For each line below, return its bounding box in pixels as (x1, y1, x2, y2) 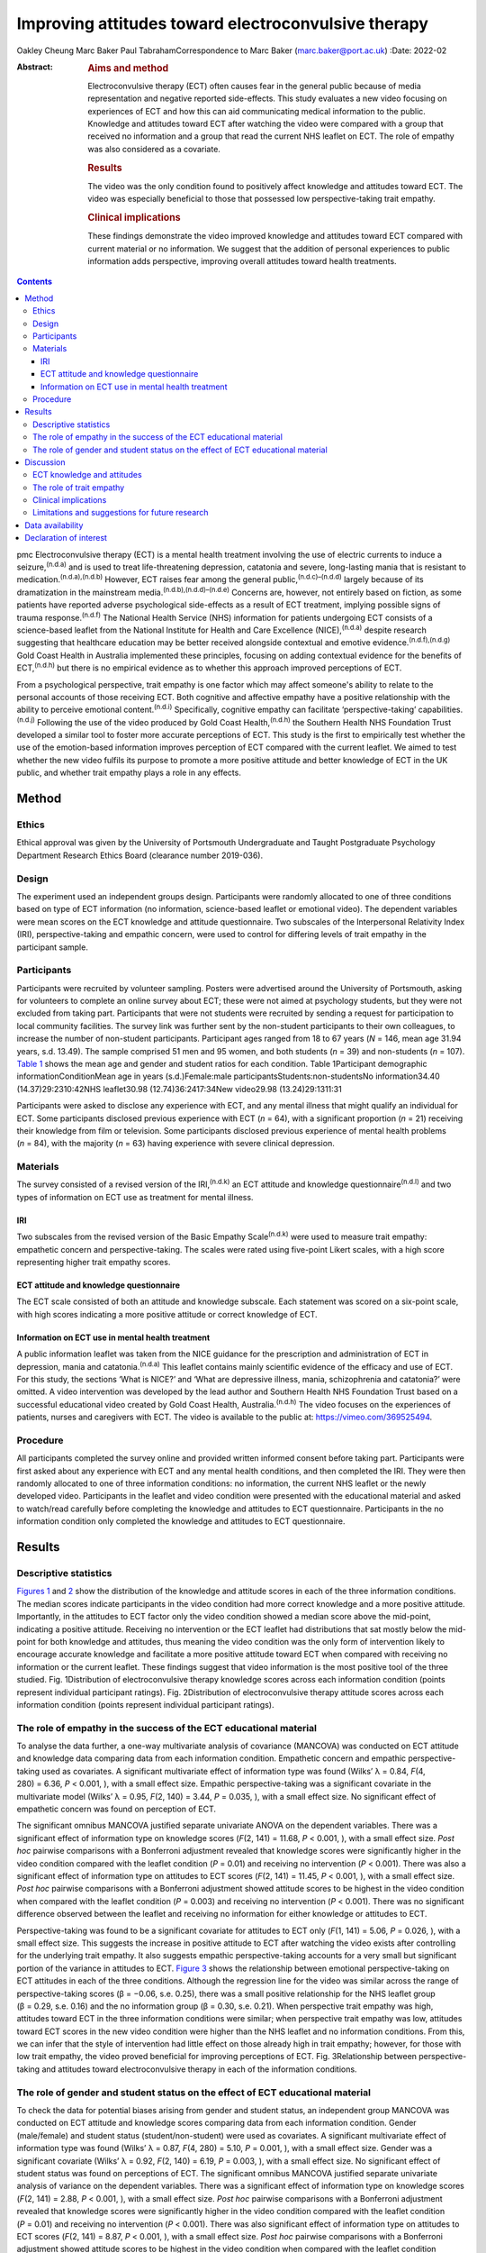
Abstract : (16, 61, 53, 72)
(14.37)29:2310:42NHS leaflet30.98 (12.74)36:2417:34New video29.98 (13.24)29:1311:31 (16, 1083, 342, 1094)
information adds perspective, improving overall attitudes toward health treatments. (87, 256, 397, 267)
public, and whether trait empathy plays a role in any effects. (16, 767, 242, 779)
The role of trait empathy (32, 482, 125, 493)
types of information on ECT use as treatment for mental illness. (16, 1191, 254, 1202)
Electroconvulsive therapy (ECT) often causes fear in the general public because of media (87, 80, 422, 91)
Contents (16, 276, 53, 287)
